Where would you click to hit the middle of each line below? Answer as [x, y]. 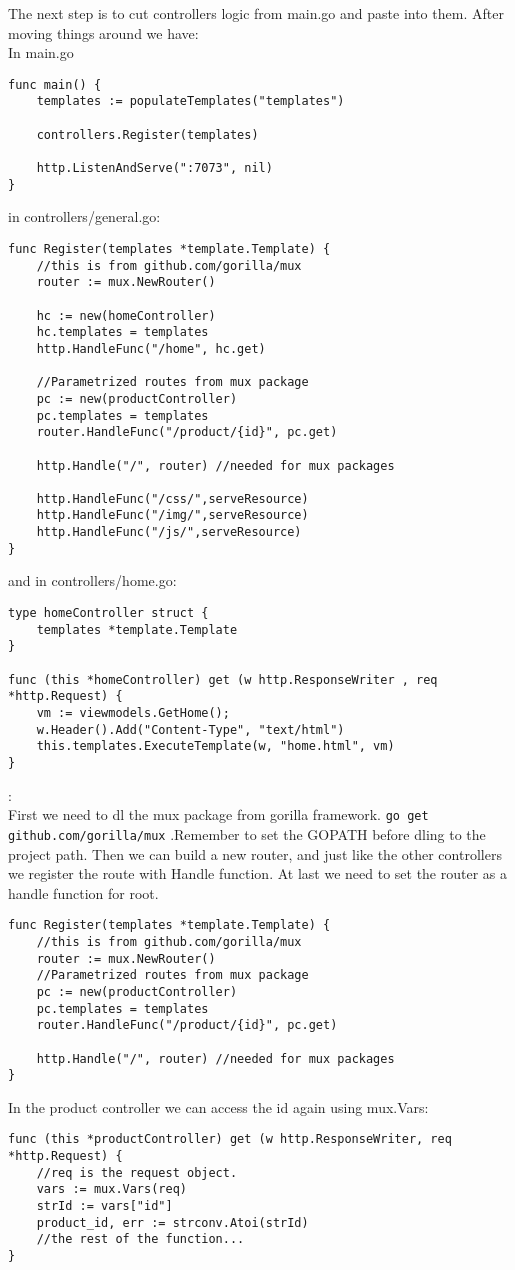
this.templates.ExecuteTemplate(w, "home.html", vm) [215, 746]
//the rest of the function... [140, 1239]
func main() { [55, 84]
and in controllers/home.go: [92, 580]
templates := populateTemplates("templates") [190, 101]
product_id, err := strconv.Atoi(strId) [172, 1222]
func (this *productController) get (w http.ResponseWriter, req [230, 1139]
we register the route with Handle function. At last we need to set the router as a [258, 873]
